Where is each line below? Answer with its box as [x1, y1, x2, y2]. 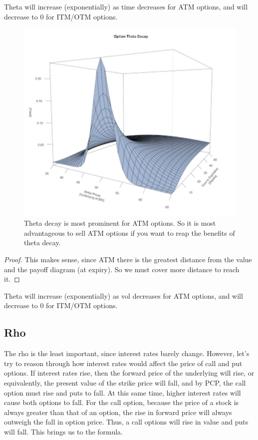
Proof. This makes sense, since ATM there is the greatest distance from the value [4, 254, 252, 265]
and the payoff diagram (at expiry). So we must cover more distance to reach [4, 264, 240, 274]
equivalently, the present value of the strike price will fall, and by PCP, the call [4, 377, 246, 388]
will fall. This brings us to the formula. [4, 426, 123, 437]
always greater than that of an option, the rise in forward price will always [4, 407, 232, 417]
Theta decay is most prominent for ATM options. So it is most [24, 218, 216, 228]
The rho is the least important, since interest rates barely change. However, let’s [4, 348, 250, 359]
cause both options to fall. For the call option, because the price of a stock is [4, 397, 239, 408]
